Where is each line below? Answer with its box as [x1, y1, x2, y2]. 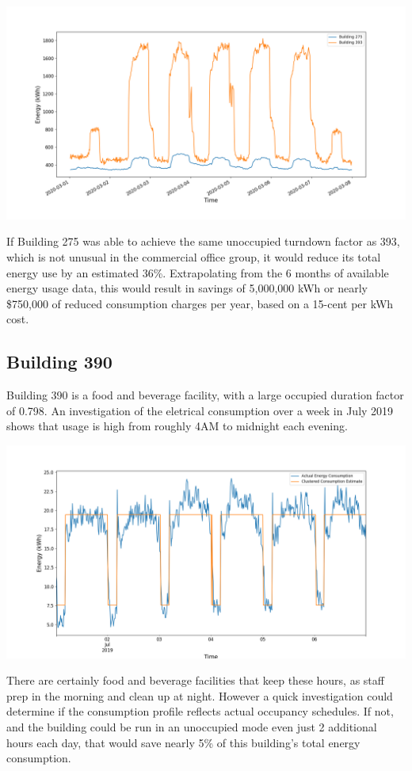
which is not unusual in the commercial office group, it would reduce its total [6, 248, 381, 265]
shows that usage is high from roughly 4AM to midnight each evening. [6, 418, 348, 434]
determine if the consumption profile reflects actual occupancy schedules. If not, [6, 703, 394, 719]
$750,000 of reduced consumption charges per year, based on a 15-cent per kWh [6, 295, 394, 311]
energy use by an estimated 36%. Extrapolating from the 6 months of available [6, 264, 389, 281]
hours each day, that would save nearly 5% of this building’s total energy [6, 734, 360, 750]
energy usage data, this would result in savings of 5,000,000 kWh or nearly [6, 280, 368, 296]
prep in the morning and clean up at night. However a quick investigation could [6, 687, 393, 704]
